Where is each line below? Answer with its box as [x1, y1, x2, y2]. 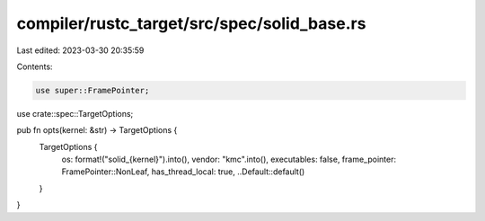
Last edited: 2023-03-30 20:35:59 [16, 45, 145, 56]
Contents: [16, 61, 53, 72]
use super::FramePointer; [35, 85, 150, 95]
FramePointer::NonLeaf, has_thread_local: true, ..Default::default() [61, 166, 305, 177]
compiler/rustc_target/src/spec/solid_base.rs [16, 13, 366, 33]
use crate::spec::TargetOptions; [16, 108, 134, 119]
